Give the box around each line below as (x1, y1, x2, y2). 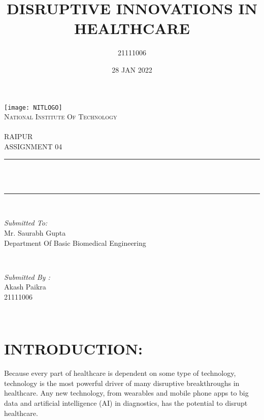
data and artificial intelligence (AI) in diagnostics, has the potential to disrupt (4, 397, 248, 408)
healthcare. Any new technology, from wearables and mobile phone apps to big (4, 387, 249, 398)
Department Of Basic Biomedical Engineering (4, 237, 146, 248)
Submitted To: (4, 217, 48, 228)
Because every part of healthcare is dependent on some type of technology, (4, 368, 236, 378)
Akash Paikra (4, 281, 46, 292)
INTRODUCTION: (4, 338, 143, 359)
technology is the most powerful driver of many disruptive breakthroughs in (4, 377, 240, 388)
